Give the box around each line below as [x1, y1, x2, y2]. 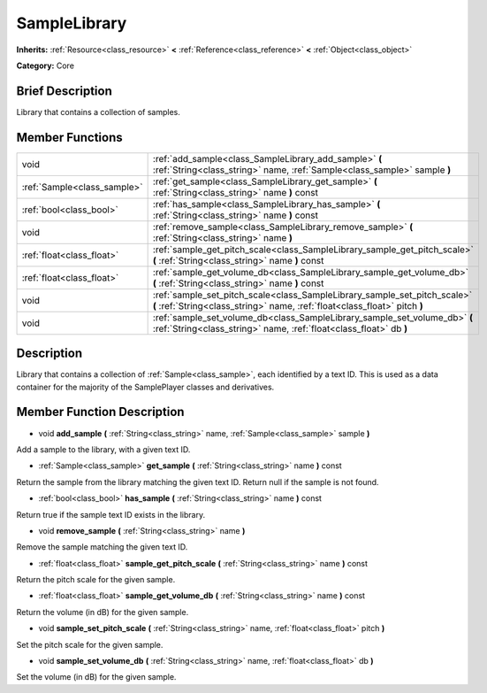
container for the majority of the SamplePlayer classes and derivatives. [16, 381, 275, 392]
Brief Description [16, 83, 112, 98]
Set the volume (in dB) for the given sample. [16, 672, 177, 682]
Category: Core [16, 60, 75, 71]
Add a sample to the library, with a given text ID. [16, 443, 191, 455]
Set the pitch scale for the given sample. [16, 639, 164, 650]
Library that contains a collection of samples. [16, 106, 180, 117]
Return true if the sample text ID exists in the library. [16, 509, 206, 520]
